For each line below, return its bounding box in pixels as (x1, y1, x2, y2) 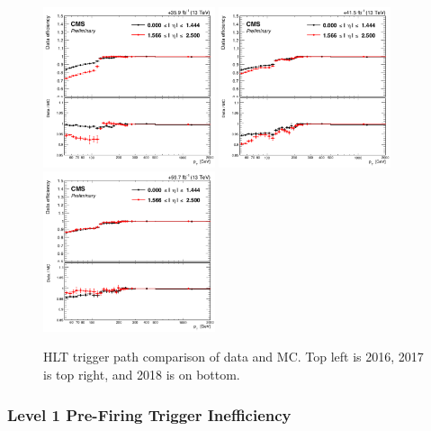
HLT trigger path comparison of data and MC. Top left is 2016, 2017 (43, 347, 424, 366)
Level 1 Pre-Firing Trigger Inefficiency (7, 403, 292, 426)
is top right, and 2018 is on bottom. (43, 365, 240, 384)
